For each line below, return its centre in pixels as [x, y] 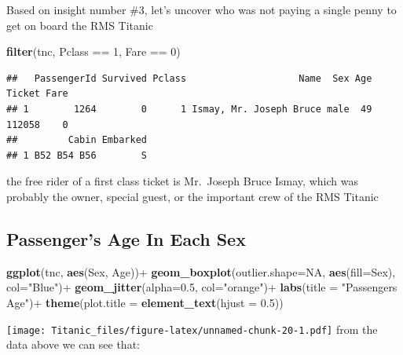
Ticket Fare [37, 94]
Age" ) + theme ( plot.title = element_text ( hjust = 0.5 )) [145, 302]
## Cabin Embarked [77, 140]
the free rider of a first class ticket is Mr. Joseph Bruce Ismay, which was [182, 181]
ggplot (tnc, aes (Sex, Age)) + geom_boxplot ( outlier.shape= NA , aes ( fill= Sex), [201, 271]
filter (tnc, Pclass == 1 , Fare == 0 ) [93, 51]
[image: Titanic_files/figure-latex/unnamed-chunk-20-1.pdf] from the [192, 329]
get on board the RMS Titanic [80, 25]
